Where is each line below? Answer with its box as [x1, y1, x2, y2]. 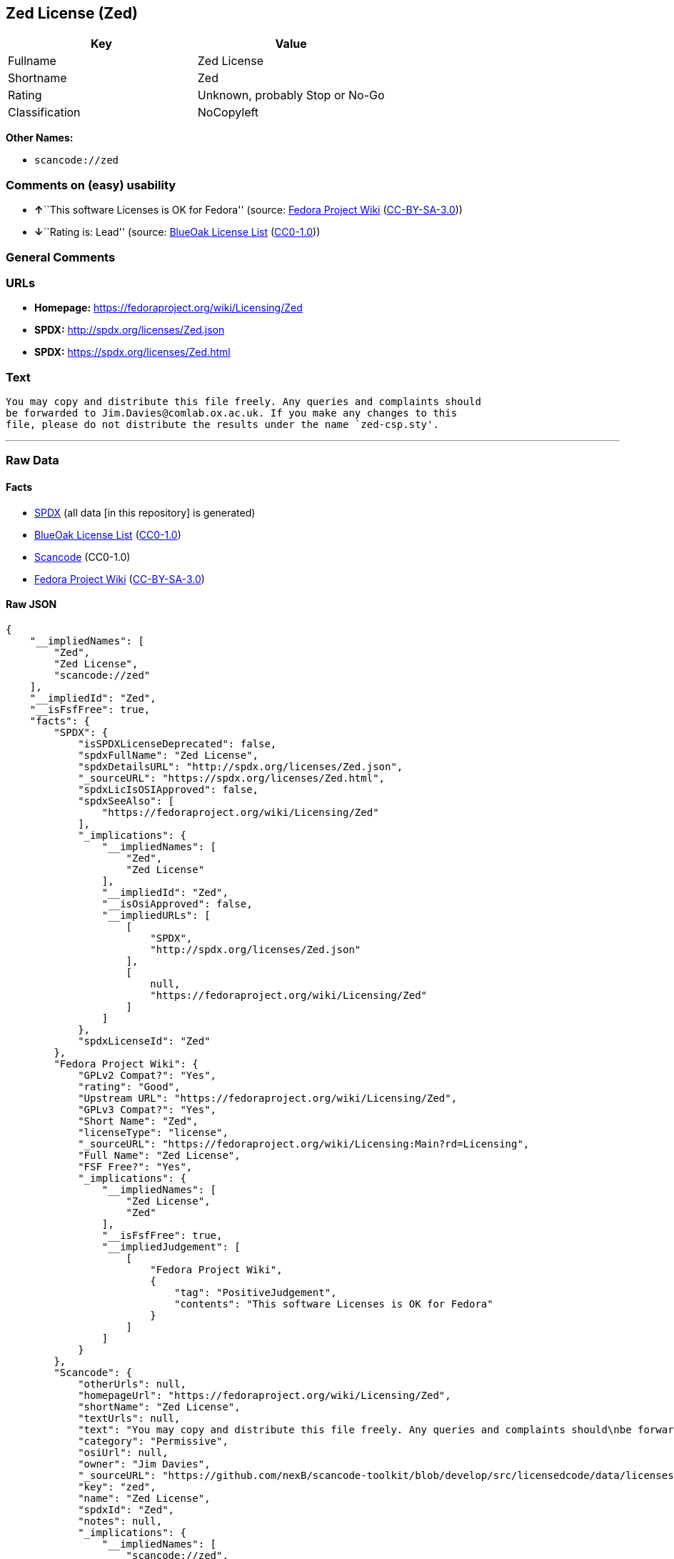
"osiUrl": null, [78, 1446, 168, 1458]
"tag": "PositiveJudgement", [174, 1286, 337, 1298]
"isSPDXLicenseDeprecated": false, [78, 737, 277, 749]
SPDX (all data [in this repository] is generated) [34, 506, 256, 519]
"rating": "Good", [78, 1080, 181, 1092]
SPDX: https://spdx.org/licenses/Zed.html [34, 346, 231, 359]
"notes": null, [78, 1515, 163, 1527]
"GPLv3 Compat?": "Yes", [78, 1103, 217, 1115]
